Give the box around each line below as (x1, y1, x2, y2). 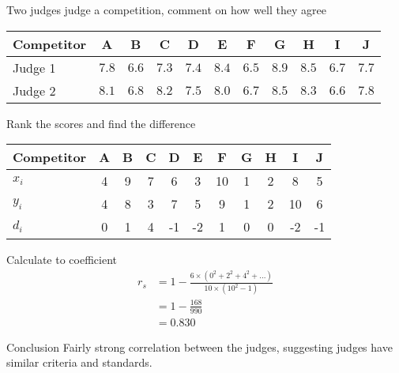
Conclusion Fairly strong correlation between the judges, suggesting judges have (6, 338, 393, 355)
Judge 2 (13, 81, 56, 100)
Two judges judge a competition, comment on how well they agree (6, 2, 326, 17)
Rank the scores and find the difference (6, 115, 196, 131)
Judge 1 (13, 58, 56, 77)
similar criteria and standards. (6, 354, 152, 371)
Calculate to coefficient (6, 251, 117, 268)
